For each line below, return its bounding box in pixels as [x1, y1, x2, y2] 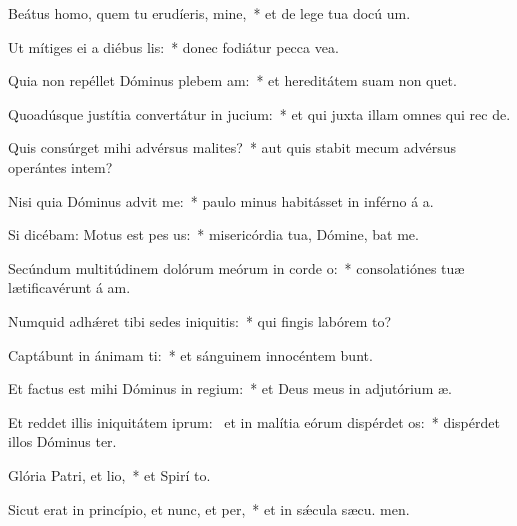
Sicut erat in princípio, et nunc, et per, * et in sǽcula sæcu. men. [8, 498, 410, 519]
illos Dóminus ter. [8, 431, 117, 452]
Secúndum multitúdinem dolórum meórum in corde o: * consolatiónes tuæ [8, 257, 465, 278]
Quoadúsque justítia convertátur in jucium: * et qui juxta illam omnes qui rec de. [8, 103, 511, 124]
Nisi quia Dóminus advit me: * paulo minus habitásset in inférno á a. [8, 190, 434, 211]
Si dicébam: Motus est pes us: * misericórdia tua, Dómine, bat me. [8, 224, 419, 245]
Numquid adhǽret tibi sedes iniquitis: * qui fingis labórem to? [8, 310, 392, 331]
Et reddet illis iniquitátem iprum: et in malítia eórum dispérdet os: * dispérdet [8, 411, 500, 432]
